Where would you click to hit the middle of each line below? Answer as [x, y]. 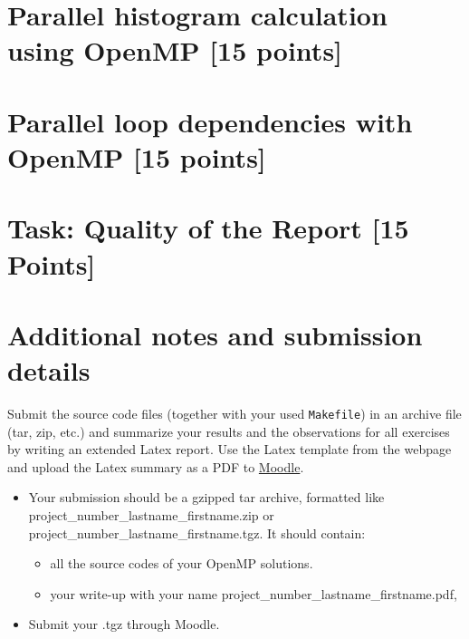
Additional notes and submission [215, 334]
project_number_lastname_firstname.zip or [151, 515]
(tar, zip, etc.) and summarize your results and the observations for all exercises [229, 431]
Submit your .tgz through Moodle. [124, 624]
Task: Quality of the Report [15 [208, 228]
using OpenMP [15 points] [175, 50]
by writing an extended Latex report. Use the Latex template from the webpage [230, 449]
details [49, 370]
